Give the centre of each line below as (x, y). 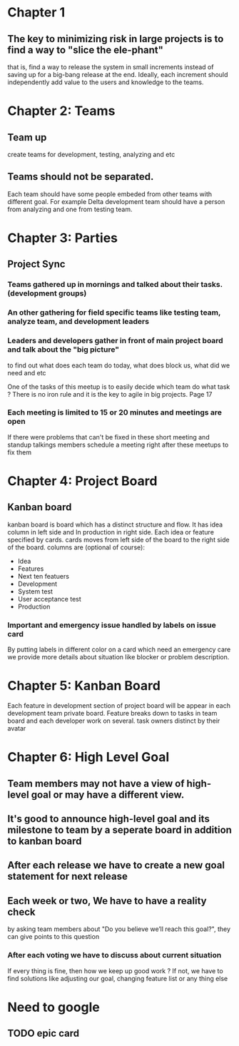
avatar (17, 728)
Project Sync (36, 264)
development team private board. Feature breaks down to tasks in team (112, 714)
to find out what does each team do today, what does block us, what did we (119, 365)
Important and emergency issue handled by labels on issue (112, 625)
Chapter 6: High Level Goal (88, 757)
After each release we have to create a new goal (116, 865)
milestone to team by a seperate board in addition (119, 830)
